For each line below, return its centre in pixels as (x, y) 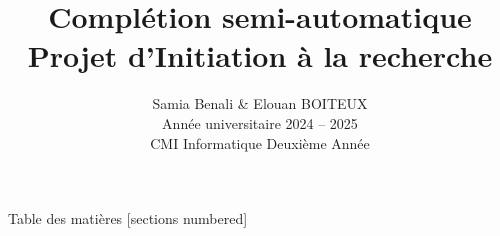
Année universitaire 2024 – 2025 (260, 122)
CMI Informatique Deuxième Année (260, 142)
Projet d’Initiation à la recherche (260, 55)
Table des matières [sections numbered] (128, 218)
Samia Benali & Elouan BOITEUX (260, 103)
